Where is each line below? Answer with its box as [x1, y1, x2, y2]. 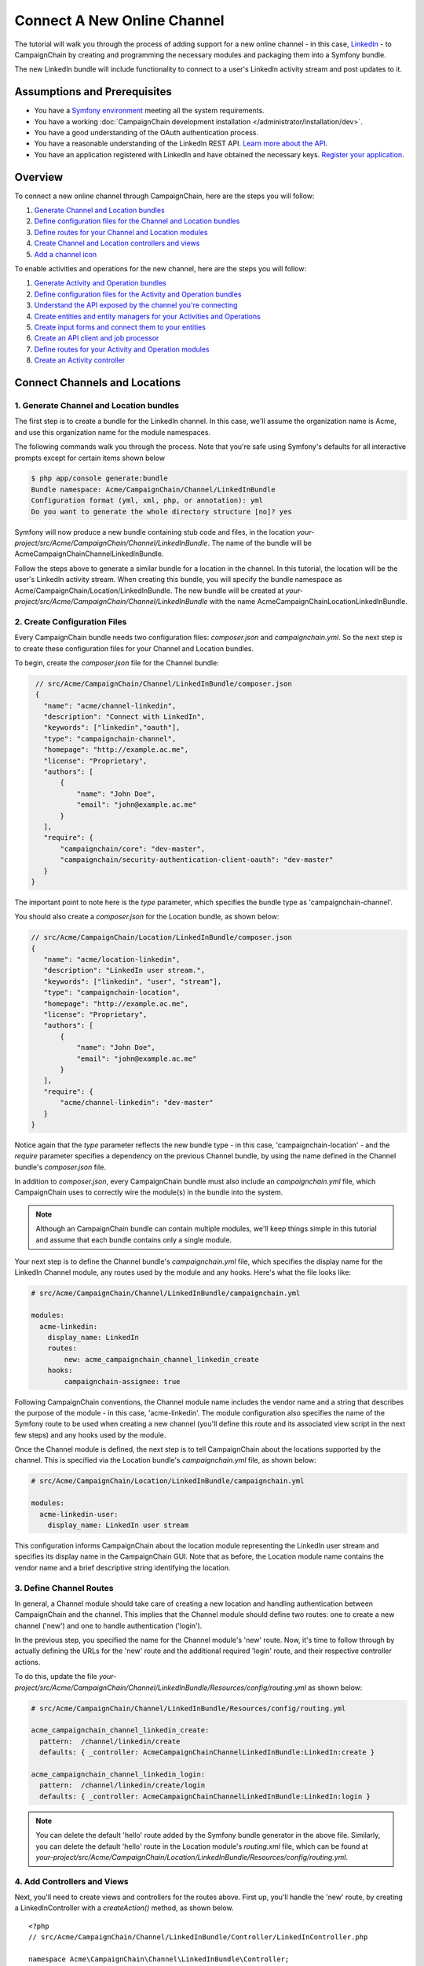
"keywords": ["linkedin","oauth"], [43, 723, 181, 732]
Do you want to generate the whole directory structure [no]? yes [31, 507, 292, 516]
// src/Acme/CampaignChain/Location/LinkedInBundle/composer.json [31, 933, 292, 942]
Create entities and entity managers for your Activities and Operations [34, 311, 261, 321]
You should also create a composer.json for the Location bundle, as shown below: [14, 912, 280, 922]
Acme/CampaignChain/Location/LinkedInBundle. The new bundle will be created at [14, 586, 284, 595]
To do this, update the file [14, 1672, 97, 1681]
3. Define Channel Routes [14, 1582, 114, 1593]
